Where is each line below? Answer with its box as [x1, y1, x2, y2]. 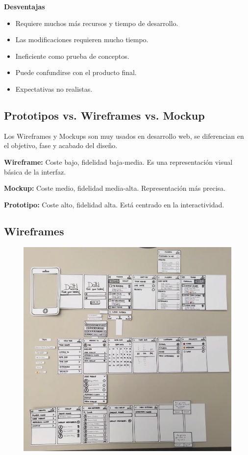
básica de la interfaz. [4, 166, 66, 177]
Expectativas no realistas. [15, 83, 93, 94]
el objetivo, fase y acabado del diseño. [4, 140, 118, 151]
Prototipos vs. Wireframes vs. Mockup [4, 107, 205, 123]
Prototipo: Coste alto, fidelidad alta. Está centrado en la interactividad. [4, 199, 224, 209]
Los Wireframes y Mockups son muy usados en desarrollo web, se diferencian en [4, 130, 244, 141]
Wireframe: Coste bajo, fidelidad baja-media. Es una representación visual [4, 156, 233, 167]
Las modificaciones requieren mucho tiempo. [15, 34, 149, 45]
